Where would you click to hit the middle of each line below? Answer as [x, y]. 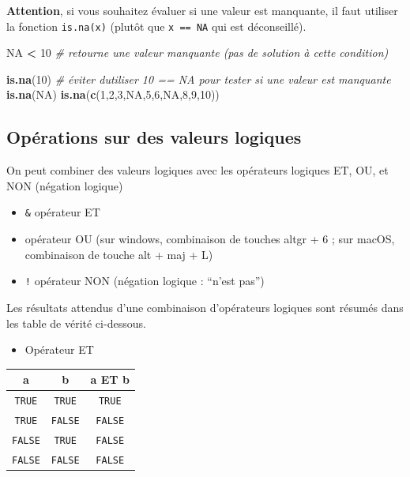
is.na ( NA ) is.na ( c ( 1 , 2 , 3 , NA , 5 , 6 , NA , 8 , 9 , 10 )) [113, 94]
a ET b [110, 379]
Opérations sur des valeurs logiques [154, 137]
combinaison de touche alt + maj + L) [119, 254]
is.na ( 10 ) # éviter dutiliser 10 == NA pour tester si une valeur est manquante [199, 79]
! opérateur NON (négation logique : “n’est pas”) [145, 281]
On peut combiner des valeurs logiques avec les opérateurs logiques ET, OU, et [197, 170]
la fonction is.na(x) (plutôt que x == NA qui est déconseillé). [156, 26]
